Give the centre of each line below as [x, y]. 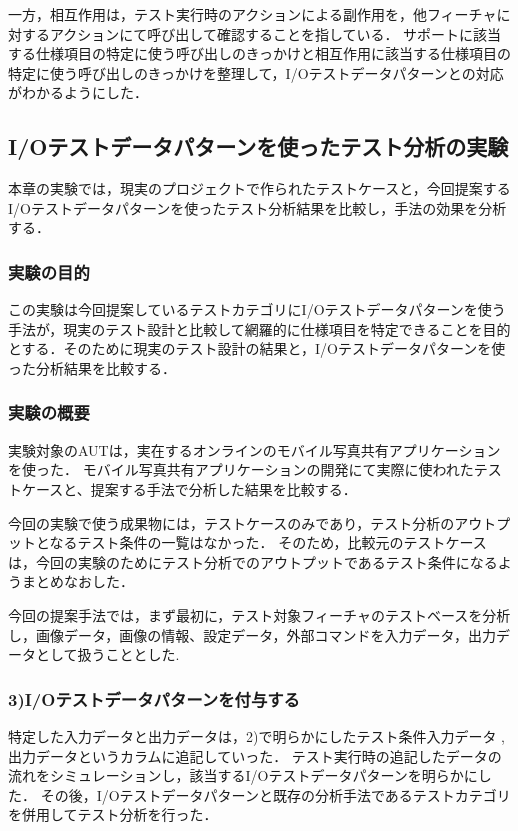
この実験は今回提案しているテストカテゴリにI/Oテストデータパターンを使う [257, 309]
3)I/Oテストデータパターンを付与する [154, 698]
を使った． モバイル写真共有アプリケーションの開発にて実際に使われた [241, 469]
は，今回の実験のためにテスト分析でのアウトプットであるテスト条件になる [253, 561]
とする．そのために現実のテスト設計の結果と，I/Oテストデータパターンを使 [257, 348]
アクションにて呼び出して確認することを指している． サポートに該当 [275, 33]
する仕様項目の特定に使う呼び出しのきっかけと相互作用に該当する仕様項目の [260, 53]
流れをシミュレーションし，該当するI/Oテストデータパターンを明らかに [243, 775]
